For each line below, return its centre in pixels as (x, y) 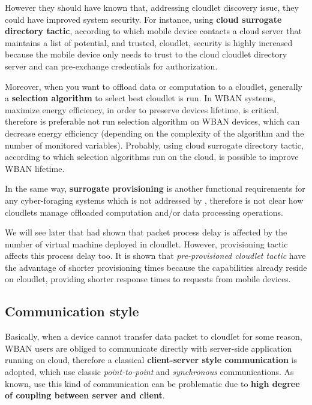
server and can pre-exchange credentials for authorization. (111, 66)
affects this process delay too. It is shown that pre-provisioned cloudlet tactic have (155, 256)
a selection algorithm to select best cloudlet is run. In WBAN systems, (140, 98)
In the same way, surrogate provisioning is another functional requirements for (155, 188)
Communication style (72, 311)
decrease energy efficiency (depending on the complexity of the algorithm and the (154, 133)
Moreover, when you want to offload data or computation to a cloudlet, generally (154, 86)
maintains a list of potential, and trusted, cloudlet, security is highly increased (149, 42)
